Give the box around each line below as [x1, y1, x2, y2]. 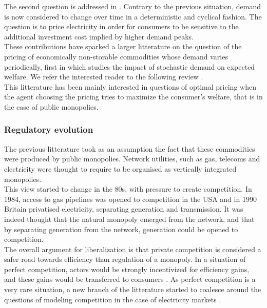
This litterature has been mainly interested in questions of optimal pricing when [4, 81, 256, 92]
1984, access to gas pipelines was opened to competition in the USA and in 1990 [4, 193, 257, 204]
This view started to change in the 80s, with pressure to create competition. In [4, 183, 252, 194]
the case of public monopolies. [4, 101, 99, 112]
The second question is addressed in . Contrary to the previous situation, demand [4, 1, 261, 11]
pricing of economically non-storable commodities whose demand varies [4, 51, 228, 61]
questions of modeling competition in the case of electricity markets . [4, 294, 221, 304]
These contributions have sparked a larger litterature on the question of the [4, 41, 242, 52]
